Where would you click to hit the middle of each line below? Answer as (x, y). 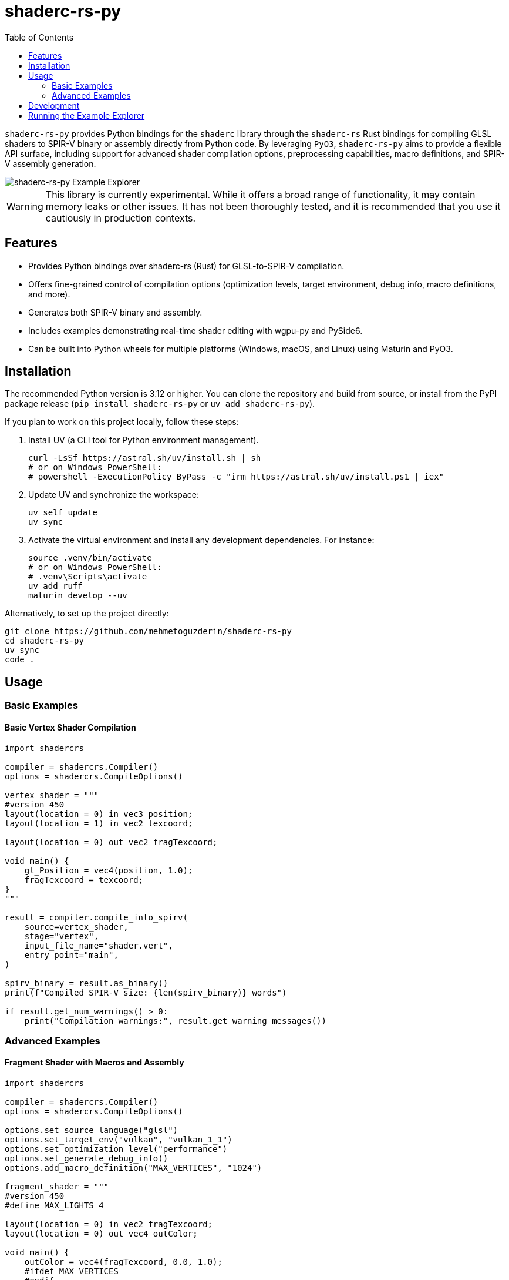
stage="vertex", (62, 936)
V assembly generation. (50, 163)
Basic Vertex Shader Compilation (70, 727)
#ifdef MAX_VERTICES (71, 1271)
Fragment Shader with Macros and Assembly (95, 1063)
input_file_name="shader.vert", (99, 945)
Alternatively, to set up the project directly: (87, 614)
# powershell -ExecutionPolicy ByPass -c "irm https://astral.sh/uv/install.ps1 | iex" (236, 477)
